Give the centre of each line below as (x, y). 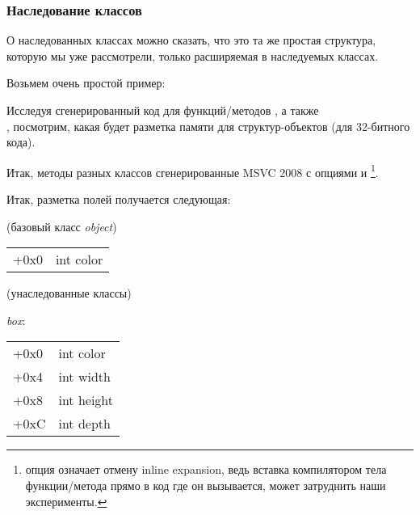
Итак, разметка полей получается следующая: (119, 199)
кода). (21, 142)
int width (84, 377)
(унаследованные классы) (69, 293)
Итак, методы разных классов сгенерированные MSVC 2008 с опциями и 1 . (193, 171)
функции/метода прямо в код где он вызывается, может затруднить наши (206, 485)
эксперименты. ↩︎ (66, 501)
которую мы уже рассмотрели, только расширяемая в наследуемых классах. (193, 55)
